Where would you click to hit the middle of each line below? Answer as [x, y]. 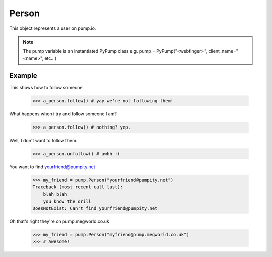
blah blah [55, 194]
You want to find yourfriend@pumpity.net [52, 167]
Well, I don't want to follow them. [43, 140]
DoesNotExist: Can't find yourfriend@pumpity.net [95, 208]
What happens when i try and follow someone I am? [63, 114]
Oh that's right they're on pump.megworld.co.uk [59, 221]
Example [23, 75]
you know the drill [67, 201]
